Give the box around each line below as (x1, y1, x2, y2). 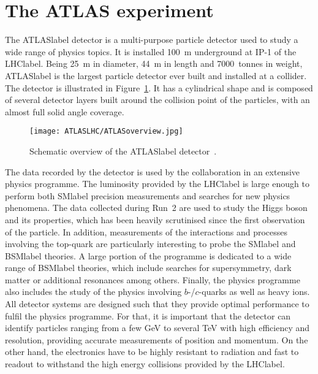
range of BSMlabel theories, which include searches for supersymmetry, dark (5, 261, 292, 274)
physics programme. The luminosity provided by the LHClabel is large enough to (5, 177, 309, 190)
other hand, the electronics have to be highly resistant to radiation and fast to (5, 345, 299, 358)
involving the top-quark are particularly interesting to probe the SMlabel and (5, 237, 296, 250)
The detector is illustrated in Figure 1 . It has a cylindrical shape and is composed (5, 81, 313, 94)
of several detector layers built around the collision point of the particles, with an (5, 93, 310, 106)
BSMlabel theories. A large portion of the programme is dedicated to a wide (5, 249, 292, 262)
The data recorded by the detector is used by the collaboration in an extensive (5, 165, 300, 178)
